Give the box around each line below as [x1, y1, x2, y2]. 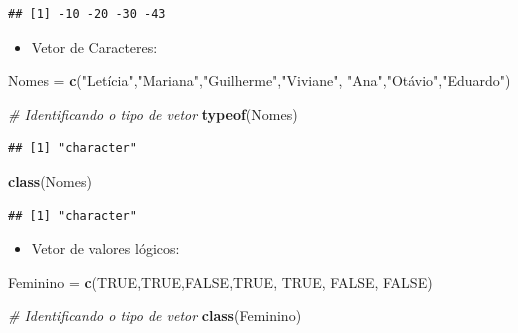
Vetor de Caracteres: [31, 36, 158, 57]
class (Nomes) [8, 170, 92, 191]
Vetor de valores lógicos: [31, 238, 180, 259]
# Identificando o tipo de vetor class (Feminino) [8, 305, 302, 326]
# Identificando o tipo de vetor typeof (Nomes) [8, 103, 298, 124]
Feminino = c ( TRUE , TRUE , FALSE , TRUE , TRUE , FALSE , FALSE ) [8, 271, 433, 292]
